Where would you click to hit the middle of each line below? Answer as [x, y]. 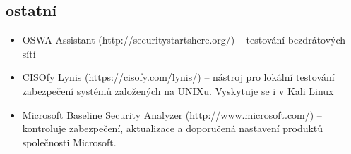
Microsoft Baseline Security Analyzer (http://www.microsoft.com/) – [172, 114]
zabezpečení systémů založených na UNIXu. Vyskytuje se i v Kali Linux [178, 90]
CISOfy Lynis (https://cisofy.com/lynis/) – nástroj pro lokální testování [178, 77]
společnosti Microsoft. [69, 142]
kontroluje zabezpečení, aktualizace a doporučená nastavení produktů [173, 128]
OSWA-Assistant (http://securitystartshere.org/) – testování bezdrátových [184, 40]
